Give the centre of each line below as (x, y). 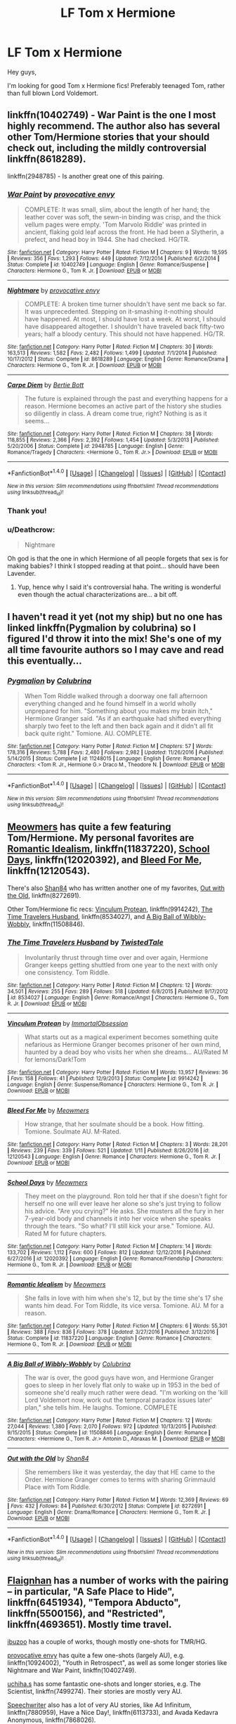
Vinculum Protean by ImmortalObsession (68, 1024)
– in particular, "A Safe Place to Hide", (91, 1591)
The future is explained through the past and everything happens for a (126, 399)
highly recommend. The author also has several (114, 126)
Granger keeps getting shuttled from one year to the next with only (121, 965)
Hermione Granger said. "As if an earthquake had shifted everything (123, 718)
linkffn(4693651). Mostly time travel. (90, 1625)
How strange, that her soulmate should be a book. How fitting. (114, 1124)
